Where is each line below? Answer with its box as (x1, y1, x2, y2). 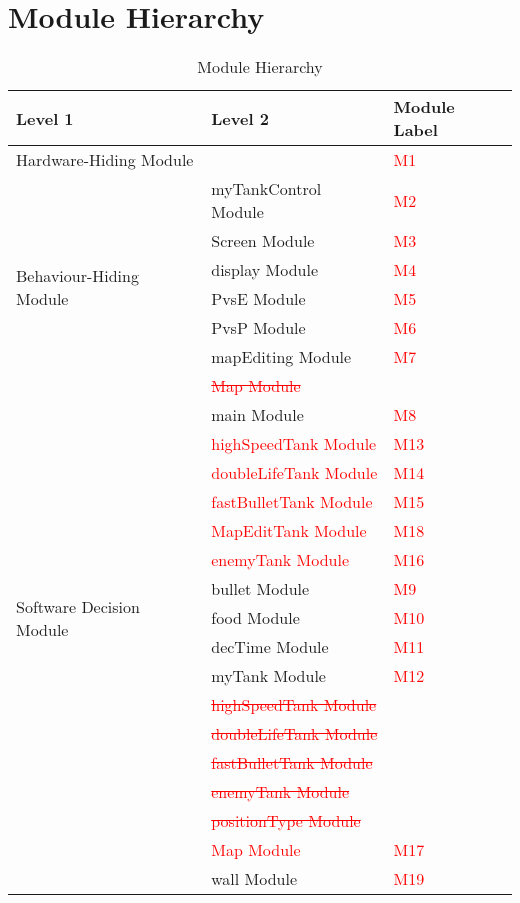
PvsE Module (211, 287, 306, 311)
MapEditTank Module (211, 519, 367, 543)
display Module (211, 258, 319, 282)
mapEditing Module (211, 345, 352, 369)
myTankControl (211, 177, 322, 201)
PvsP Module (211, 316, 306, 340)
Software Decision (16, 594, 140, 618)
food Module (211, 606, 300, 630)
